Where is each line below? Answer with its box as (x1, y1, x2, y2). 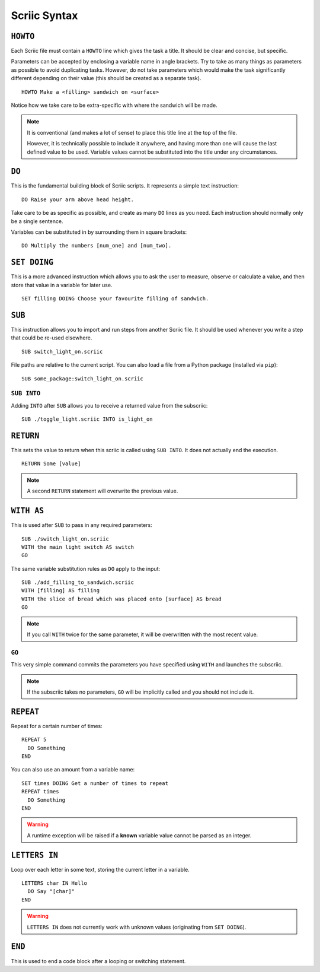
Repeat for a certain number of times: (11, 722, 103, 729)
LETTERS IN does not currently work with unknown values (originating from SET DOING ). (27, 923, 247, 930)
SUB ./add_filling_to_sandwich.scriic (21, 579, 135, 586)
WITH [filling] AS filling (21, 587, 100, 594)
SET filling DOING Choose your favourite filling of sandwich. (21, 296, 209, 302)
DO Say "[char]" (27, 888, 75, 895)
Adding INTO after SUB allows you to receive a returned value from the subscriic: (11, 402, 208, 409)
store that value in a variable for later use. (11, 281, 113, 288)
